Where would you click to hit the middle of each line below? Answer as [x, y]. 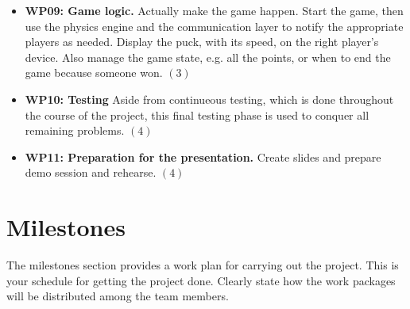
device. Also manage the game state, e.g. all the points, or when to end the [208, 57]
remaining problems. [75, 130]
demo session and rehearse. [91, 172]
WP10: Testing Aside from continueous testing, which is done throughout [209, 99]
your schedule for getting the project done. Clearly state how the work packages [201, 280]
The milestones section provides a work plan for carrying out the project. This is [203, 265]
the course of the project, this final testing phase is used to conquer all [197, 114]
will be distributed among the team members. [118, 296]
